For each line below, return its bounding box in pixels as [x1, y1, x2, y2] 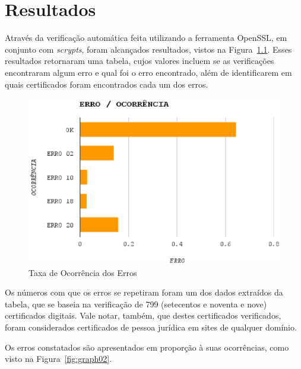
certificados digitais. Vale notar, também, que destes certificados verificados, [5, 309, 281, 322]
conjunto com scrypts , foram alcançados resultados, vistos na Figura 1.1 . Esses [5, 43, 292, 55]
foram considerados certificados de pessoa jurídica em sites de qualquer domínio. [5, 320, 297, 333]
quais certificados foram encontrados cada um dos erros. [5, 78, 208, 90]
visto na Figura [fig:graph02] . [5, 352, 112, 365]
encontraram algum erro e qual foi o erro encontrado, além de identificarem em [5, 66, 292, 78]
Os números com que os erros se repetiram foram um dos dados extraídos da [5, 286, 283, 299]
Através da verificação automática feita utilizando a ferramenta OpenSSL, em [5, 31, 287, 44]
